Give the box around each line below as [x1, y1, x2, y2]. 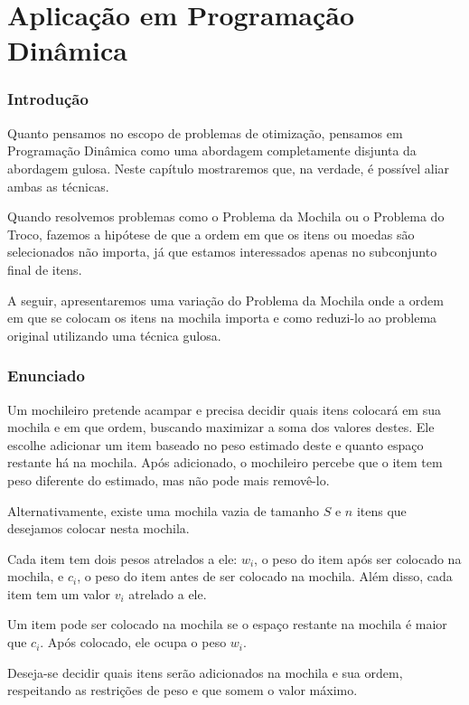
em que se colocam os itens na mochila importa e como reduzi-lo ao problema [7, 308, 437, 327]
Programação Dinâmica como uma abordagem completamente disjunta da [7, 141, 417, 160]
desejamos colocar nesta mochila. [7, 519, 190, 538]
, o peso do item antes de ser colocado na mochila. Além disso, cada [77, 567, 453, 586]
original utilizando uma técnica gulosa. [7, 325, 221, 344]
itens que [356, 501, 407, 520]
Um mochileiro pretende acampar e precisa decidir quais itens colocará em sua [7, 399, 441, 418]
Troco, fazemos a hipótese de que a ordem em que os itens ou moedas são [7, 224, 415, 243]
